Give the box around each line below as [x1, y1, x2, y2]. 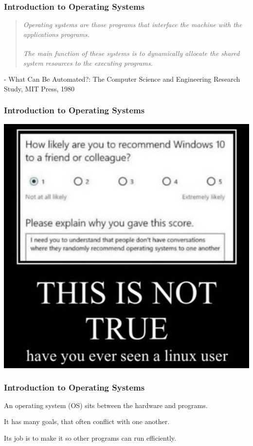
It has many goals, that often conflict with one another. [4, 416, 170, 427]
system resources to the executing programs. [23, 57, 153, 68]
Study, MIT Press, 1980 [4, 83, 75, 93]
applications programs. [23, 29, 90, 39]
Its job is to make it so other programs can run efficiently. [4, 433, 176, 443]
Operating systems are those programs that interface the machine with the [23, 19, 242, 30]
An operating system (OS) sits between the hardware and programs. [4, 400, 208, 410]
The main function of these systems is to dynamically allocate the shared [23, 48, 240, 58]
